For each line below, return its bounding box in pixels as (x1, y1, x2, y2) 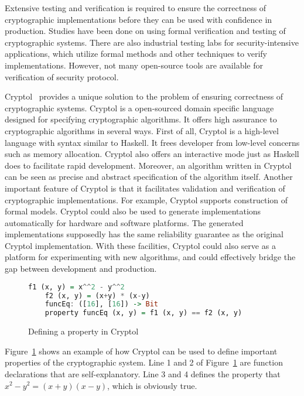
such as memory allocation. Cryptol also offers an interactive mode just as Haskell (5, 148, 299, 160)
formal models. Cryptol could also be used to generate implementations (5, 205, 261, 217)
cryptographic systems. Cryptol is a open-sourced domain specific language (5, 101, 274, 114)
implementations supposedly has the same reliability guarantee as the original (5, 228, 283, 240)
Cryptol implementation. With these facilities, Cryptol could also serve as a (5, 239, 276, 251)
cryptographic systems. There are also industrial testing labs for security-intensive (5, 36, 299, 48)
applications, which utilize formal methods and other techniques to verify (5, 47, 267, 60)
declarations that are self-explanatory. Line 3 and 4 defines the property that (5, 367, 281, 380)
